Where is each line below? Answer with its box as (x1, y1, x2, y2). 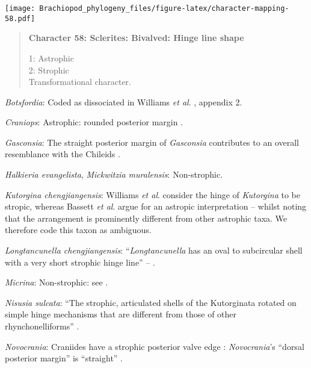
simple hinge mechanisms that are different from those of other (5, 308, 237, 320)
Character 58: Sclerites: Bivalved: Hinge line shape (28, 31, 244, 44)
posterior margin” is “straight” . (5, 352, 123, 364)
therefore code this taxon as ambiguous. (5, 223, 152, 236)
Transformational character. (28, 75, 131, 88)
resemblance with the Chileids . (5, 148, 120, 160)
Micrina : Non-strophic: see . (5, 276, 108, 288)
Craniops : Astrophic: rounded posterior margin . (5, 116, 183, 128)
